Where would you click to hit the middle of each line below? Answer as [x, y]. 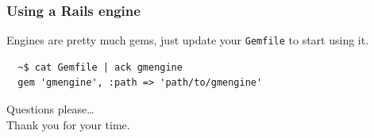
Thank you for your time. [68, 124]
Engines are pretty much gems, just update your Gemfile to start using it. [188, 40]
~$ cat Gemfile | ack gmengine [100, 67]
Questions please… [50, 109]
